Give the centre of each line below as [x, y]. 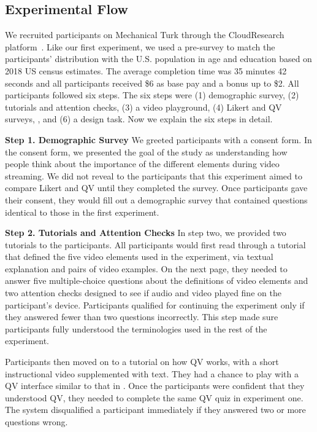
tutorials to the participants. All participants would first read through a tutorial [155, 244]
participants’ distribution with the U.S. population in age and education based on [158, 59]
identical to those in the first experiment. [82, 212]
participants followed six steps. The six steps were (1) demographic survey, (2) [152, 95]
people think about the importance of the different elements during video [142, 164]
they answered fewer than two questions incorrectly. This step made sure [142, 317]
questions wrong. [36, 422]
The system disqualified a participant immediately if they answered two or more [155, 410]
